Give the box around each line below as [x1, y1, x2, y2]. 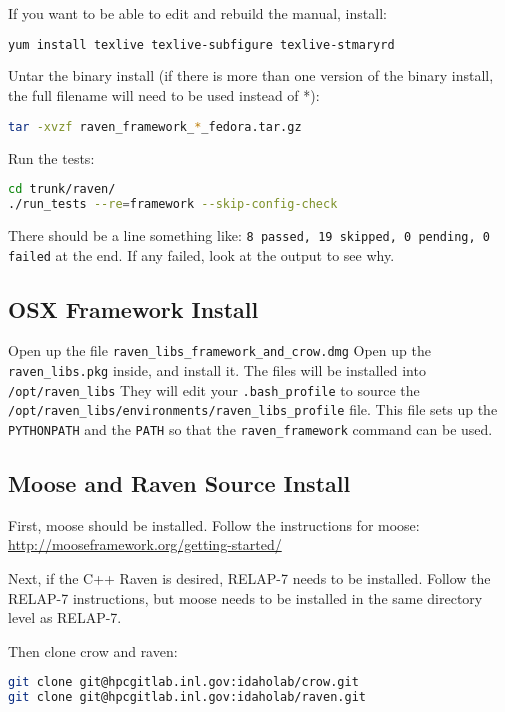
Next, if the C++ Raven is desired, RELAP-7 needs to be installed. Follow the [8, 568, 491, 589]
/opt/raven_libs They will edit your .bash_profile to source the [8, 379, 420, 400]
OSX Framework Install [8, 293, 259, 324]
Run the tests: [8, 147, 95, 168]
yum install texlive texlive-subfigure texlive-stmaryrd [8, 37, 395, 52]
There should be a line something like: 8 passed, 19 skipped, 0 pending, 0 [8, 224, 490, 245]
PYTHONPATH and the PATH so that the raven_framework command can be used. [8, 419, 493, 440]
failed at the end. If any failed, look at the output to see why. [8, 244, 395, 265]
